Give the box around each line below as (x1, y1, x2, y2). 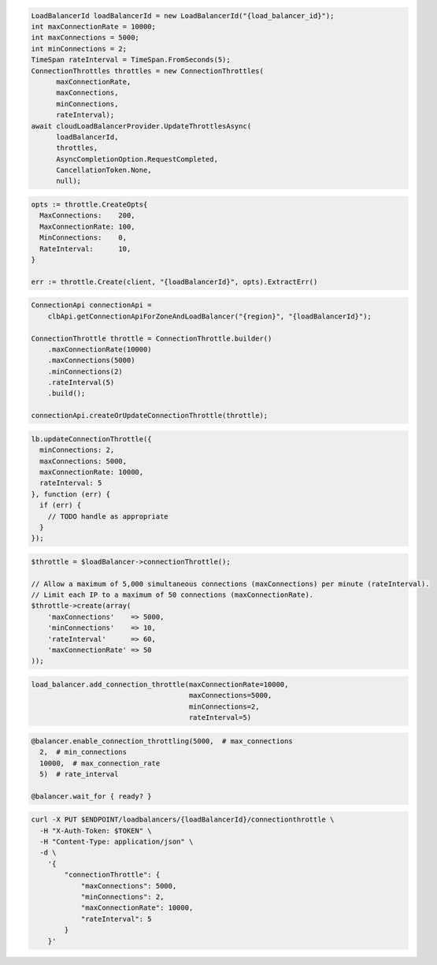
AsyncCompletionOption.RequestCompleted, (56, 155, 218, 163)
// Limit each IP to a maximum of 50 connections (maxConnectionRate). (31, 591, 314, 599)
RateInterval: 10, (39, 244, 131, 253)
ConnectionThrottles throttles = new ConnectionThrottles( (31, 66, 264, 75)
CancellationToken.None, (56, 166, 153, 175)
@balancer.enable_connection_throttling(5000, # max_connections (31, 736, 293, 745)
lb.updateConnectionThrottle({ (31, 434, 153, 443)
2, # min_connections (39, 747, 128, 757)
